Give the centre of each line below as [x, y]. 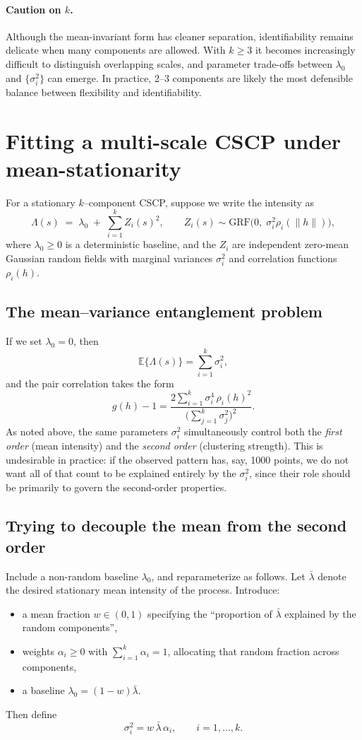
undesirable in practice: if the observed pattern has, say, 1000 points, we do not [177, 459]
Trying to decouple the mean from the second [176, 525]
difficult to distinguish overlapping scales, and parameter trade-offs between [169, 63]
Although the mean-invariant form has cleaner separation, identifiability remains [180, 36]
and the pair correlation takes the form [90, 383]
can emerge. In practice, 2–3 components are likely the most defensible [200, 77]
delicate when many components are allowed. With [116, 50]
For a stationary [41, 202]
